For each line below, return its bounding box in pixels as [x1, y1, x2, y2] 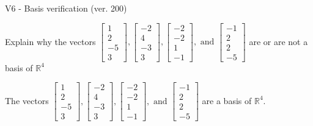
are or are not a [249, 35, 308, 47]
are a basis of [202, 94, 252, 107]
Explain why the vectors [5, 35, 96, 47]
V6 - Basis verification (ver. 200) [5, 2, 127, 14]
